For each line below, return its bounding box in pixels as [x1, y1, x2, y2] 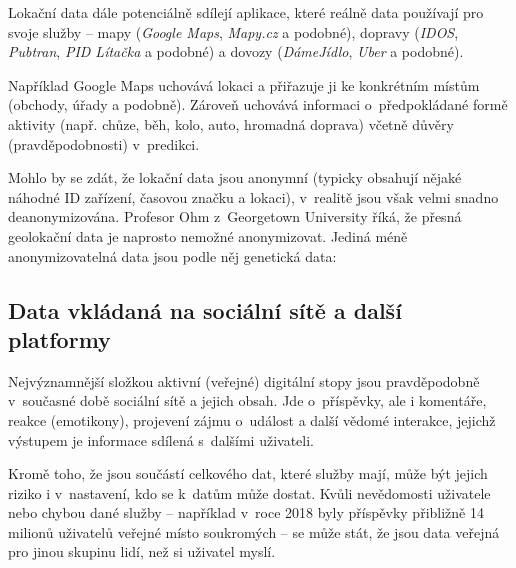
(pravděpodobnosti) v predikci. [8, 133, 200, 154]
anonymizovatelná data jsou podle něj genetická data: [8, 245, 337, 266]
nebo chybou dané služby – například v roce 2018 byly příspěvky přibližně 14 [8, 502, 484, 523]
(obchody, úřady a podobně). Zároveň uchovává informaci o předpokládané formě [8, 94, 508, 115]
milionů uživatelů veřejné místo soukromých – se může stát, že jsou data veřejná [8, 521, 500, 542]
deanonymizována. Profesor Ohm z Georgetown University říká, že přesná [8, 206, 462, 227]
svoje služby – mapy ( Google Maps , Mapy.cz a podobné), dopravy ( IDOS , [8, 21, 459, 42]
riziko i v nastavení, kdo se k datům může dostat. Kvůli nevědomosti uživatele [8, 482, 491, 503]
